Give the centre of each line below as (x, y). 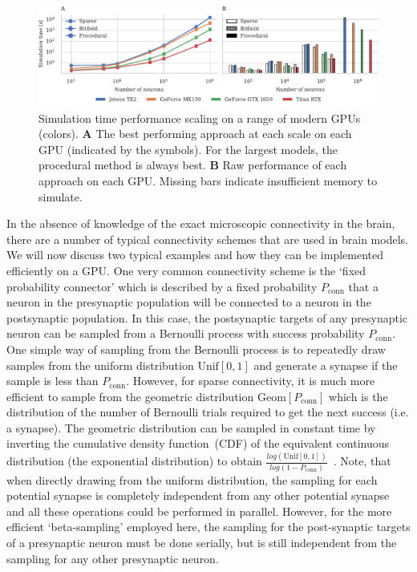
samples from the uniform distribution (100, 365)
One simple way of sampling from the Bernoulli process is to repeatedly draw (196, 349)
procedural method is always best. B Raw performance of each (193, 165)
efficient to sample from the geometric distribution (130, 396)
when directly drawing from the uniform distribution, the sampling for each (192, 479)
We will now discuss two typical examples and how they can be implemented (195, 255)
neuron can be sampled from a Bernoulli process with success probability (186, 333)
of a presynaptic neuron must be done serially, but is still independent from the (202, 543)
